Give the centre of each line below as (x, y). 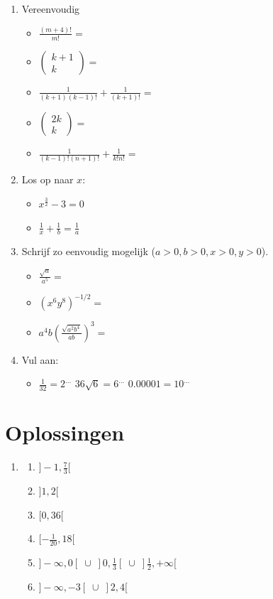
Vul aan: (40, 359)
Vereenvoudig (51, 9)
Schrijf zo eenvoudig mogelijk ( (89, 251)
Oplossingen (65, 432)
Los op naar (48, 179)
